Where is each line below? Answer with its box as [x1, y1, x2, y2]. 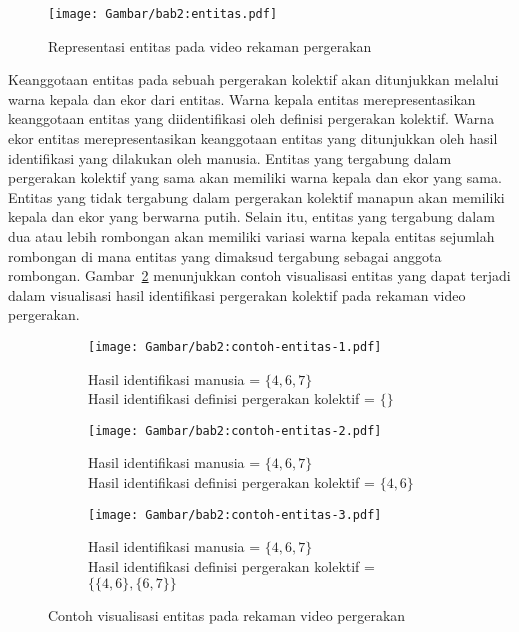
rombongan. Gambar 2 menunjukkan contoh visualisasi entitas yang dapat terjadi [8, 265, 511, 286]
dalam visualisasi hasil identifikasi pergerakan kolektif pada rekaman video [8, 284, 466, 305]
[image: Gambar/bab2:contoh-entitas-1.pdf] [88, 339, 382, 354]
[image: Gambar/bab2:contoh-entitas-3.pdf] [88, 507, 382, 522]
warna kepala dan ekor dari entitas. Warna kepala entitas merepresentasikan [8, 88, 476, 109]
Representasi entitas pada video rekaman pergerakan [48, 35, 372, 56]
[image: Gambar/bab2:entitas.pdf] [48, 7, 278, 21]
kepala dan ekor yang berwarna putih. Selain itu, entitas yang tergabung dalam [8, 206, 495, 227]
